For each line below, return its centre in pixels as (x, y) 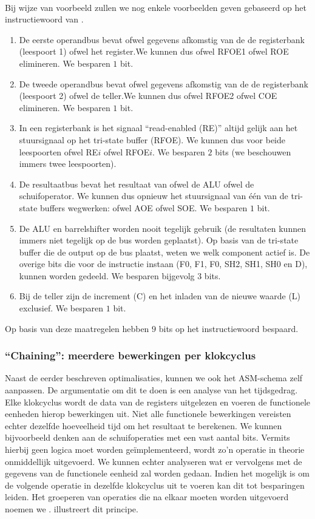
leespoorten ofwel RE (59, 151)
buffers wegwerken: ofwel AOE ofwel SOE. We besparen (144, 207)
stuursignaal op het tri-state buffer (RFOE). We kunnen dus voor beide (152, 139)
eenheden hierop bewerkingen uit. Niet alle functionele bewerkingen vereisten (148, 414)
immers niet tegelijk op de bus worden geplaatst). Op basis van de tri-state (159, 240)
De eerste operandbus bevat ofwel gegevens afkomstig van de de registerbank (162, 39)
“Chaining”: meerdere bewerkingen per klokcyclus (130, 355)
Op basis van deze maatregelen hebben (77, 328)
